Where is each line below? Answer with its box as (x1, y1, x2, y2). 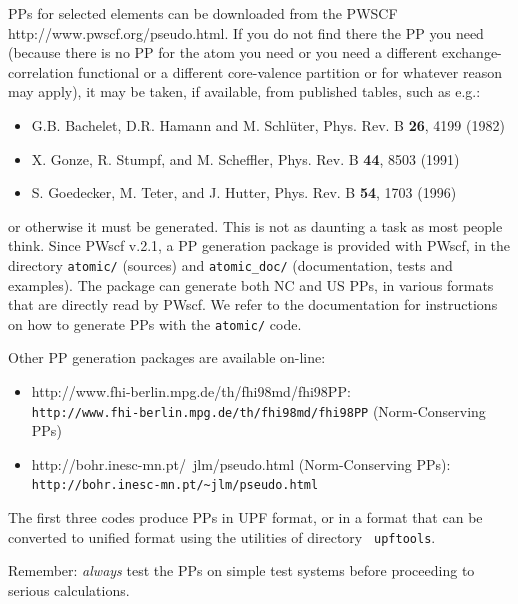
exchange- (441, 42, 502, 63)
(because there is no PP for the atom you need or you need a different (8, 42, 438, 63)
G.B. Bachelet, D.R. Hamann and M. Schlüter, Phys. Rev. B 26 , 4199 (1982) (31, 114, 505, 135)
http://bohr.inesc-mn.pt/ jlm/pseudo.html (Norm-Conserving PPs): (31, 453, 451, 474)
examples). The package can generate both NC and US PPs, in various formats (8, 274, 494, 295)
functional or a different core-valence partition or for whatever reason (78, 61, 502, 82)
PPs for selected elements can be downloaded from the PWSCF (8, 3, 398, 23)
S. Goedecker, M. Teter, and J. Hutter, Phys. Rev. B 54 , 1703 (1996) (31, 182, 457, 203)
